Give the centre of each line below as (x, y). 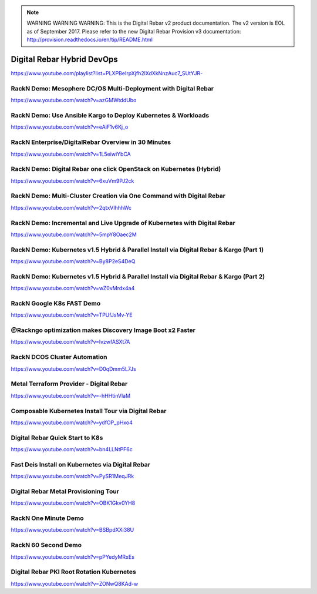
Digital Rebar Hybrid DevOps (65, 59)
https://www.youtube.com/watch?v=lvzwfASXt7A (70, 342)
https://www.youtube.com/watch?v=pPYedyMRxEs (73, 557)
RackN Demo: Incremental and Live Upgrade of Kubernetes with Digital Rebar (123, 223)
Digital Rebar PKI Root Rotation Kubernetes (73, 572)
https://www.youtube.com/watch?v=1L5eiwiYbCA (71, 154)
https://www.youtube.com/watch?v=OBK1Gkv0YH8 (73, 503)
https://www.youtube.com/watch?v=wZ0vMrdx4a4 (73, 288)
